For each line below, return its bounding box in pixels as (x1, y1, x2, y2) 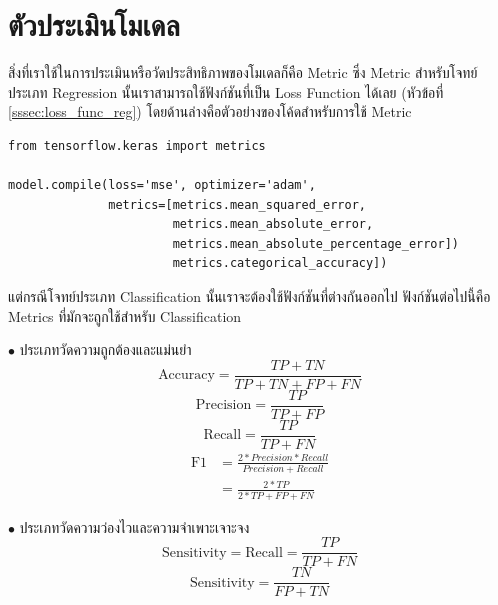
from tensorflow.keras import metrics (8, 138, 266, 153)
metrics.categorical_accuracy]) (172, 256, 388, 271)
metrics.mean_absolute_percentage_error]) (172, 236, 460, 251)
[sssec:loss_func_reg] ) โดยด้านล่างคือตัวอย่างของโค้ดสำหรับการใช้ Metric (8, 101, 412, 122)
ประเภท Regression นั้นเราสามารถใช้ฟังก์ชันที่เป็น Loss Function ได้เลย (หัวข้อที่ (8, 81, 444, 102)
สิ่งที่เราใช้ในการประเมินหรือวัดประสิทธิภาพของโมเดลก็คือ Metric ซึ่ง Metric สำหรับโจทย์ (8, 62, 478, 83)
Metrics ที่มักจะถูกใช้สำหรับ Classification (8, 305, 242, 326)
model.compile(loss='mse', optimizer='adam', (8, 178, 316, 193)
